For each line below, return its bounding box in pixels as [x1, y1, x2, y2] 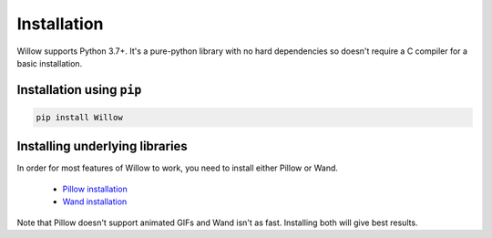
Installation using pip [16, 82, 142, 98]
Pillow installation [62, 183, 128, 194]
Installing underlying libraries [16, 139, 189, 154]
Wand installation [62, 196, 128, 207]
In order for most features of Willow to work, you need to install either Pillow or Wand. [16, 162, 339, 173]
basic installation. [16, 57, 83, 68]
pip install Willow [36, 112, 123, 122]
